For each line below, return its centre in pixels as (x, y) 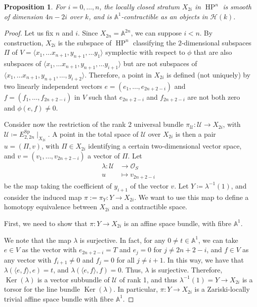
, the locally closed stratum (139, 6)
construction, (24, 42)
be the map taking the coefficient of (58, 185)
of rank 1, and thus (148, 279)
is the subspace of (85, 42)
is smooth (237, 6)
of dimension (23, 16)
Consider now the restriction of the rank (65, 124)
